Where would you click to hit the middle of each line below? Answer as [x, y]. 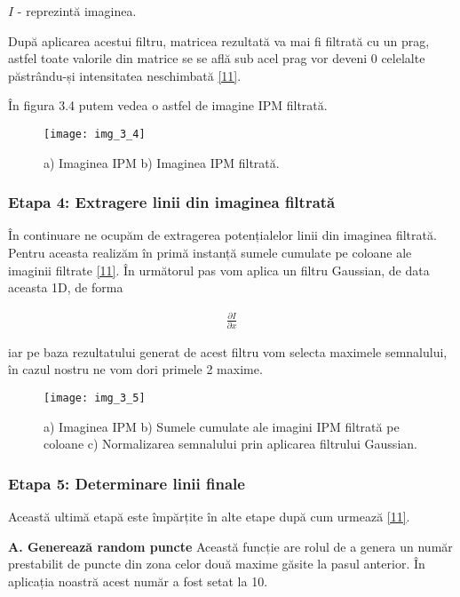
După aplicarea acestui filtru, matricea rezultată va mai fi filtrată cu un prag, [219, 40]
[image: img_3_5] [95, 398]
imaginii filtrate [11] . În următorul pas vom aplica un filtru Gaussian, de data [219, 270]
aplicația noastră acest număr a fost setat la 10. [138, 581]
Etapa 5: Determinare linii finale [127, 483]
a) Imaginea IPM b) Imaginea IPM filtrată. [162, 162]
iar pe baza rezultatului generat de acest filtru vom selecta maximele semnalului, [228, 351]
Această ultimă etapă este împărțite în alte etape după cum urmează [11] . [209, 516]
